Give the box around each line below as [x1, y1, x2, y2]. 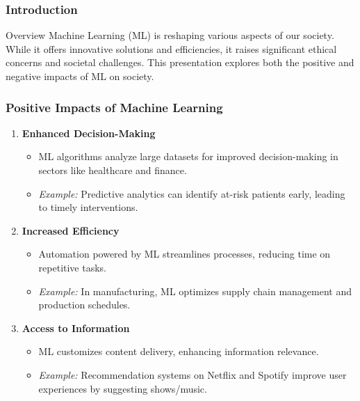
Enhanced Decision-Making [22, 125, 156, 140]
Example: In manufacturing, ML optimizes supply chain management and [38, 283, 352, 298]
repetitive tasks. [38, 260, 107, 274]
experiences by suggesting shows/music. [38, 381, 207, 395]
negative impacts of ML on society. [6, 69, 154, 83]
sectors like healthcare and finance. [38, 163, 187, 177]
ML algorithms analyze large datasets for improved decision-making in [38, 149, 338, 164]
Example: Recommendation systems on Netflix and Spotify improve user [38, 367, 347, 382]
